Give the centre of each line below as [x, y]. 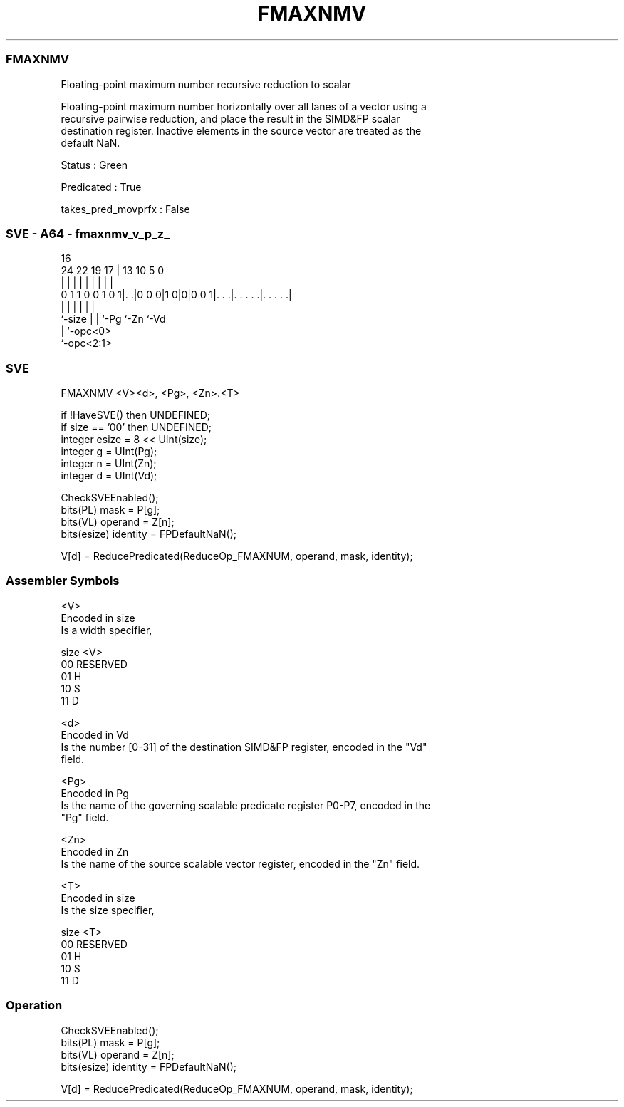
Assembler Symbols [63, 581]
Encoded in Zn [95, 851]
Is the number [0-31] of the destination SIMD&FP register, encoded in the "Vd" [244, 747]
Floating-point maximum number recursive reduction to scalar [206, 84]
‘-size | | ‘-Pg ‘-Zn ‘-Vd [113, 319]
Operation [34, 1005]
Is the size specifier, [108, 910]
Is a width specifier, [106, 630]
